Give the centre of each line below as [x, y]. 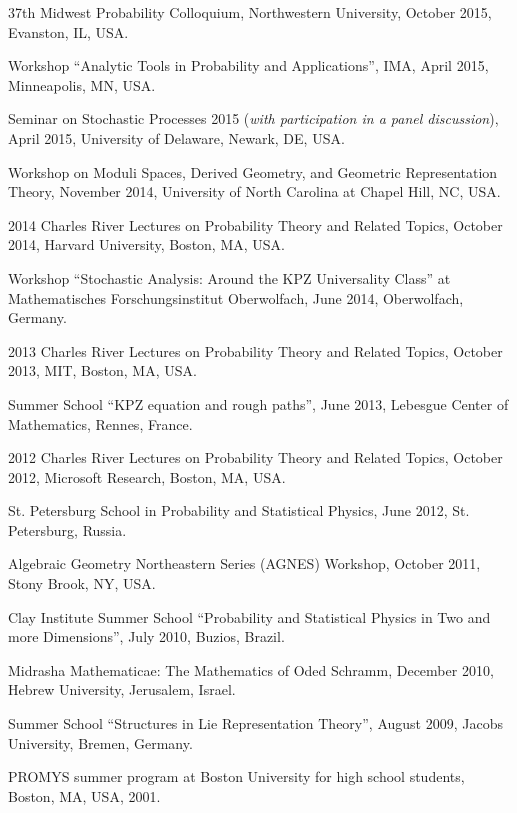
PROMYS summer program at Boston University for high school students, [236, 776]
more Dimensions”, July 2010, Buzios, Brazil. [146, 636]
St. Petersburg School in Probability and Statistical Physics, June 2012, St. [239, 510]
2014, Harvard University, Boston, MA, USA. [146, 244]
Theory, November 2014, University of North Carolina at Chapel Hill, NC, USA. [254, 191]
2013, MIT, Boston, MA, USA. [102, 370]
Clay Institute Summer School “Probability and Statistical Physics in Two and [249, 616]
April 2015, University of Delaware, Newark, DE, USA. [176, 137]
